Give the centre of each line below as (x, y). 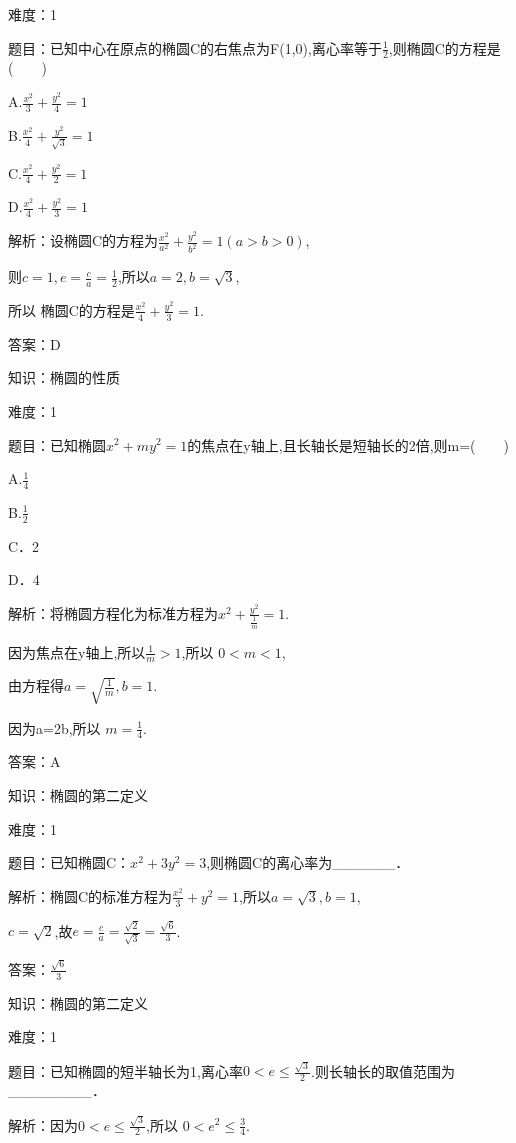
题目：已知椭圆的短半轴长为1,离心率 (125, 1070)
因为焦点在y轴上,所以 (77, 651)
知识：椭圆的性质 (64, 377)
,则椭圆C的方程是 (444, 47)
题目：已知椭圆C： (69, 862)
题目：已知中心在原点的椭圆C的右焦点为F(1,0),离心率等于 (195, 47)
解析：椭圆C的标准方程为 (90, 895)
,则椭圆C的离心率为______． (308, 862)
